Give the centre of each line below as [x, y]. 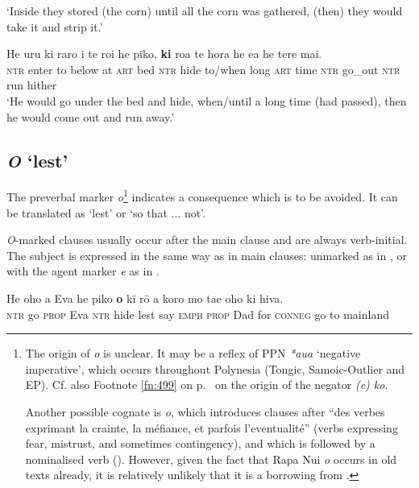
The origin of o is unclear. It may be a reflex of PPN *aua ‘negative [193, 353]
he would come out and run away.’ [91, 116]
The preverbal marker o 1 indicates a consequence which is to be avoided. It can [202, 196]
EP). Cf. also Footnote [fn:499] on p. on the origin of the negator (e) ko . [207, 385]
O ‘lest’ [37, 160]
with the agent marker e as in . [83, 271]
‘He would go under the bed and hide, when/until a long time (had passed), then [207, 100]
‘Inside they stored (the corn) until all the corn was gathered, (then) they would [205, 10]
